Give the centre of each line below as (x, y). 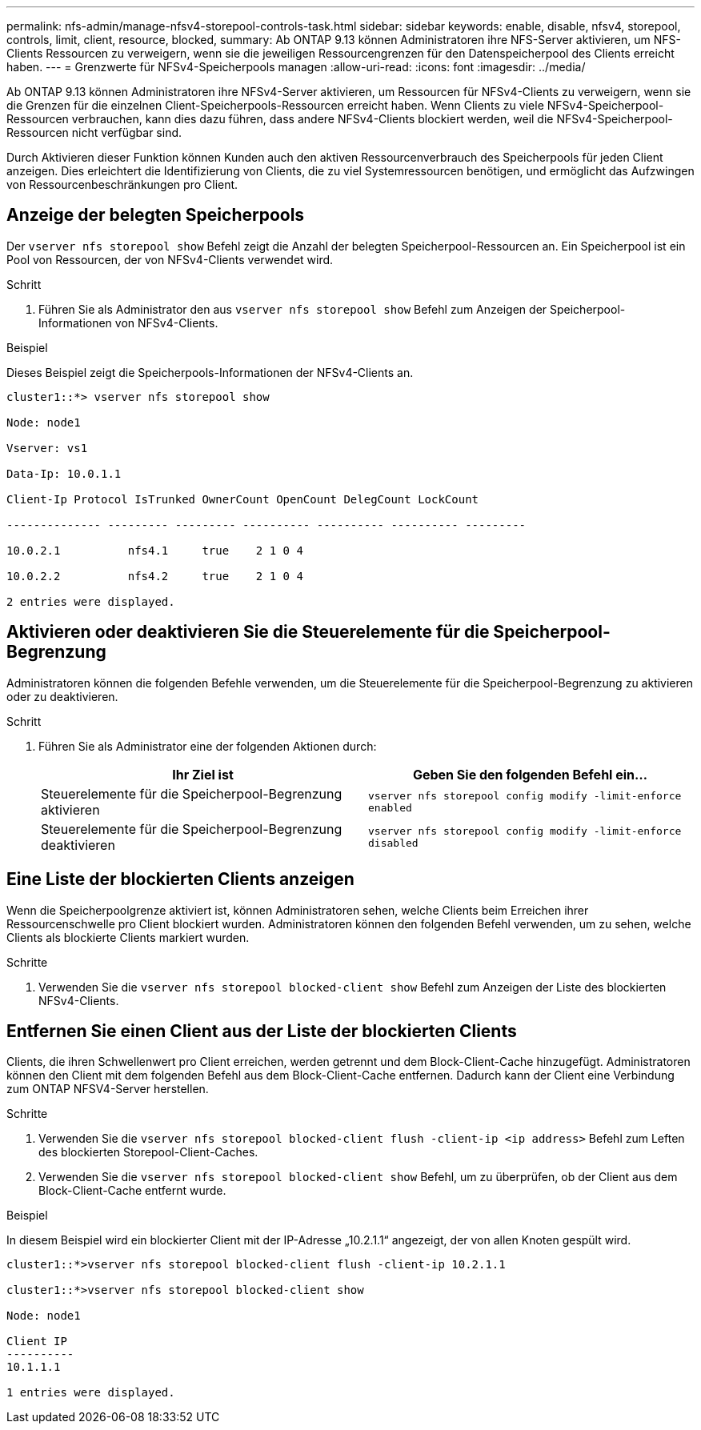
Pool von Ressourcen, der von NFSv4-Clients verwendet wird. (170, 259)
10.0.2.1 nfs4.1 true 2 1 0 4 (155, 550)
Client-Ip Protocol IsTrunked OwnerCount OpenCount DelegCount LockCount (243, 499)
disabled (393, 843)
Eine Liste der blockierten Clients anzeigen (180, 879)
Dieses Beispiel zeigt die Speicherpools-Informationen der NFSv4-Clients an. (210, 372)
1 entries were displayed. (91, 1393)
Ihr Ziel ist (203, 774)
